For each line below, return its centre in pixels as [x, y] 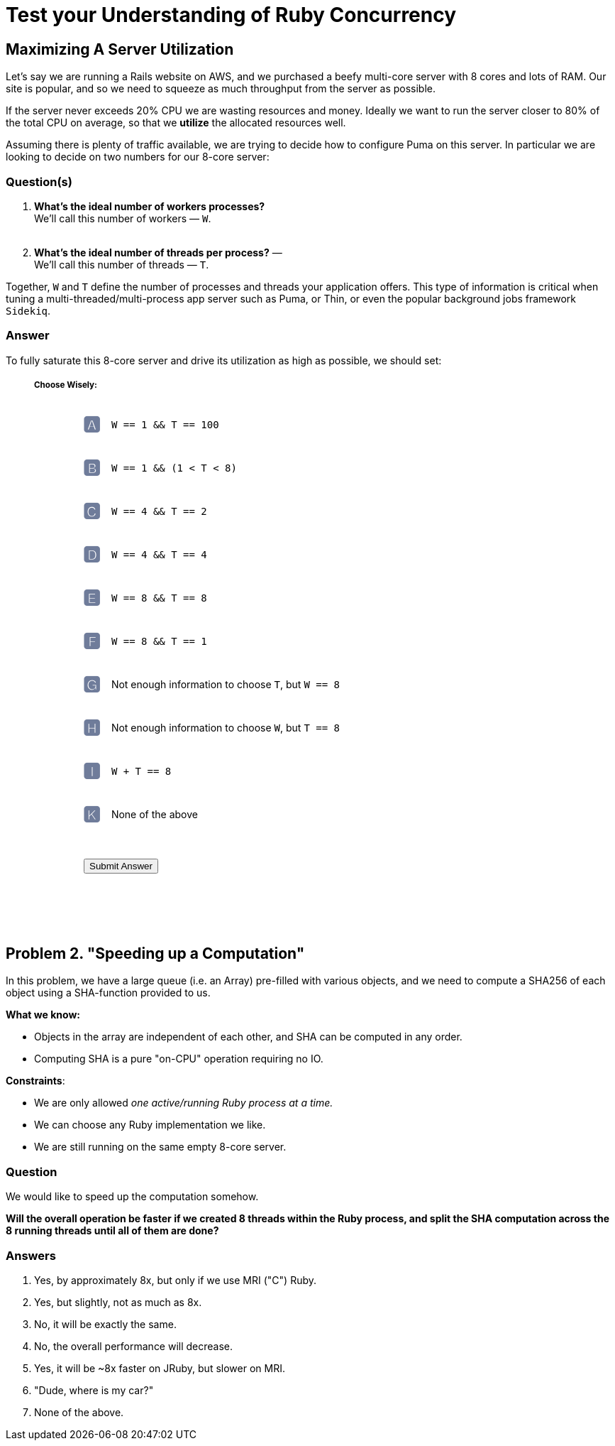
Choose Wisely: [66, 385]
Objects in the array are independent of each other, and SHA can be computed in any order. [248, 1037]
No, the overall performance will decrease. [134, 1346]
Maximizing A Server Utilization [120, 49]
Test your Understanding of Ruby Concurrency [231, 15]
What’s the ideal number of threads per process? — [158, 252]
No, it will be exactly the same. [105, 1324]
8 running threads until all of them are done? [112, 1231]
